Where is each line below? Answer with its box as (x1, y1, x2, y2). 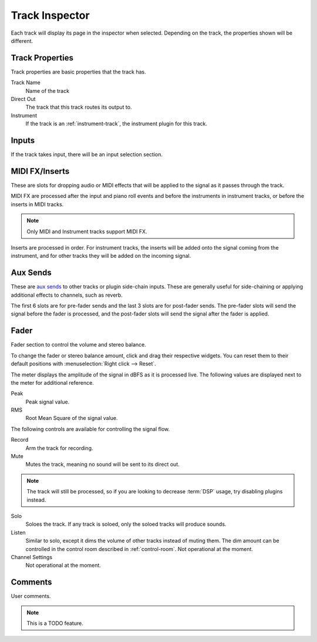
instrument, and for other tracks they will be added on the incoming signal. (11, 253, 191, 260)
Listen (11, 529, 26, 536)
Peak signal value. (25, 398, 70, 405)
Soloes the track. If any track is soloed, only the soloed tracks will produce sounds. (25, 520, 227, 528)
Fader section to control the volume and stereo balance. (11, 341, 147, 348)
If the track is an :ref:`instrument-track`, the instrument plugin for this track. (25, 120, 208, 127)
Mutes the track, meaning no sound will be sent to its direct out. (25, 461, 180, 468)
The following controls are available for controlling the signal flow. (11, 425, 170, 432)
